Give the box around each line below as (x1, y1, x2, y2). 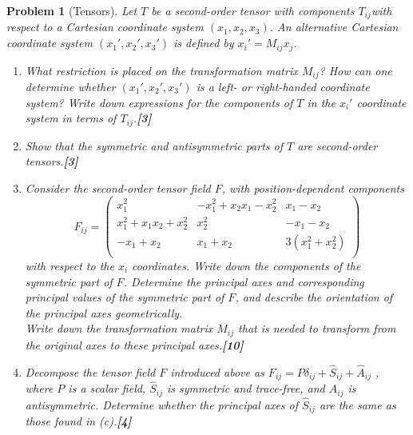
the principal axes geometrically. (25, 304, 183, 321)
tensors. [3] (25, 153, 78, 170)
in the (307, 94, 336, 110)
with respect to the (25, 257, 114, 274)
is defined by (173, 34, 234, 51)
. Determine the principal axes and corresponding (123, 273, 364, 289)
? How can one (319, 62, 392, 78)
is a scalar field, (68, 380, 146, 397)
